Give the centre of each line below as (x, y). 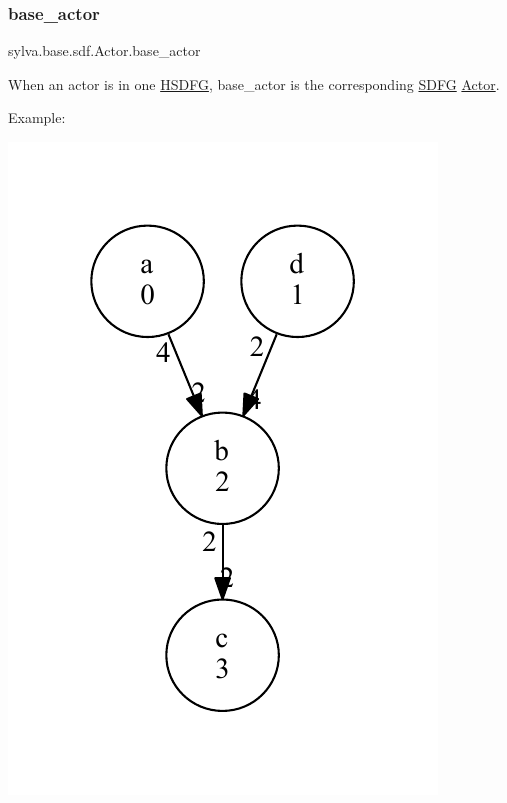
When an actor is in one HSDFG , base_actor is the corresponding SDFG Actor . (254, 83)
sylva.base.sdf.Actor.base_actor (104, 50)
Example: (37, 117)
